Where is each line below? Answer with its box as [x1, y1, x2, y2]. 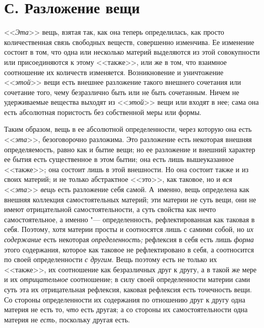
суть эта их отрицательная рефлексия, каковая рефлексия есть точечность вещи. [4, 284, 252, 294]
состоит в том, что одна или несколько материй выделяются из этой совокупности [4, 46, 260, 57]
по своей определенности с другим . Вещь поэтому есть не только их [4, 254, 217, 265]
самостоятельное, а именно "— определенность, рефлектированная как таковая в [4, 214, 255, 224]
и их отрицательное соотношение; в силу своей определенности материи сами [4, 274, 250, 285]
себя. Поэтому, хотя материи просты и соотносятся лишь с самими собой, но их [4, 224, 254, 235]
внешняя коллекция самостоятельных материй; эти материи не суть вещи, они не [4, 194, 256, 204]
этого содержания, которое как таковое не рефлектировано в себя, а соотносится [4, 244, 254, 254]
